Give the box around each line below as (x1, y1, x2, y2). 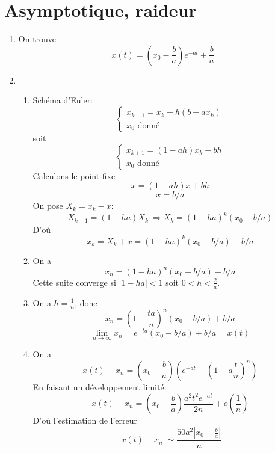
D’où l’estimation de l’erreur (32, 414, 138, 427)
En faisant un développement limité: (32, 380, 167, 393)
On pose (32, 199, 63, 212)
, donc (75, 296, 97, 309)
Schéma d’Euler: (32, 94, 93, 106)
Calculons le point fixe (32, 169, 116, 182)
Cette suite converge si (32, 276, 116, 288)
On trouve (18, 32, 57, 45)
